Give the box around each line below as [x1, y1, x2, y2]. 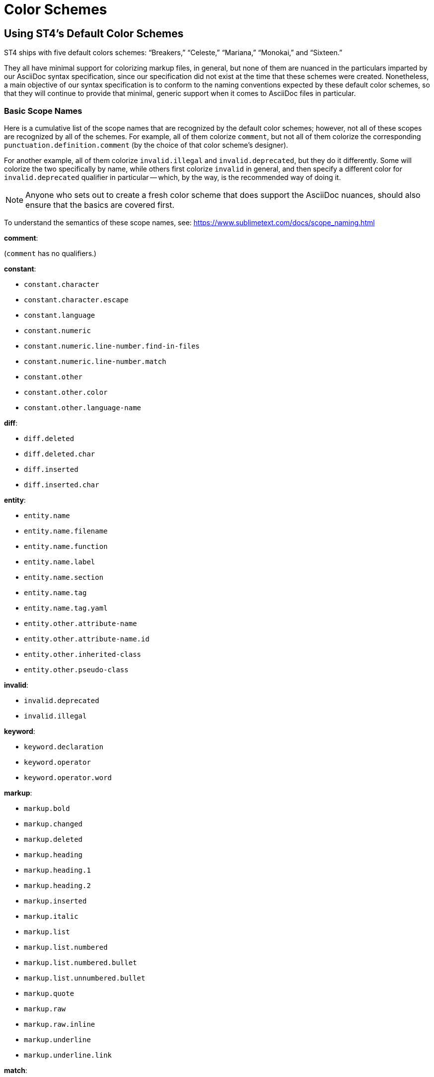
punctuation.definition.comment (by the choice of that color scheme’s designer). [4, 140, 289, 149]
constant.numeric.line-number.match [24, 357, 166, 365]
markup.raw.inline [24, 1020, 95, 1028]
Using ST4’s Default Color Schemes [4, 27, 184, 40]
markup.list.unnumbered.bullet [24, 974, 145, 982]
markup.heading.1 [24, 866, 91, 874]
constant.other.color [24, 388, 108, 396]
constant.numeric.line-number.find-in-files [24, 342, 200, 350]
